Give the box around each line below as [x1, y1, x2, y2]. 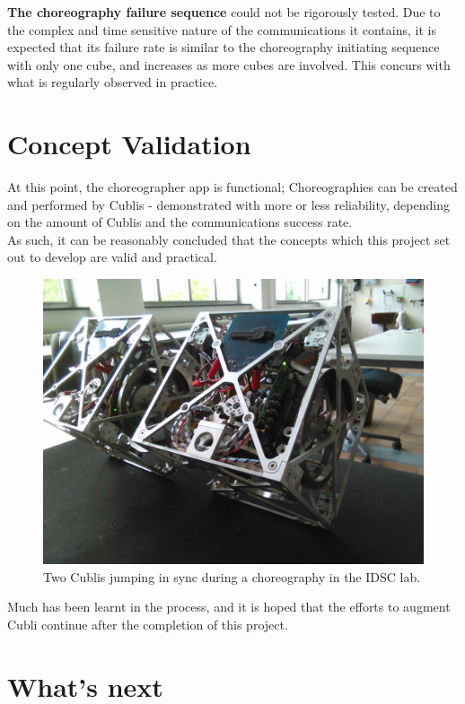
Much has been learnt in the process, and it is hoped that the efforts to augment [7, 597, 451, 616]
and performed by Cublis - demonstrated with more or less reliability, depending [7, 195, 450, 213]
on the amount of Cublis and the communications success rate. [7, 213, 353, 231]
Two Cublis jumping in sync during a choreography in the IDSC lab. [43, 567, 421, 586]
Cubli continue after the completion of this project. [7, 614, 288, 633]
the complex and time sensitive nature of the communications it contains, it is [7, 20, 436, 39]
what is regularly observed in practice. [7, 73, 218, 91]
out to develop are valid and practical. [7, 248, 217, 266]
